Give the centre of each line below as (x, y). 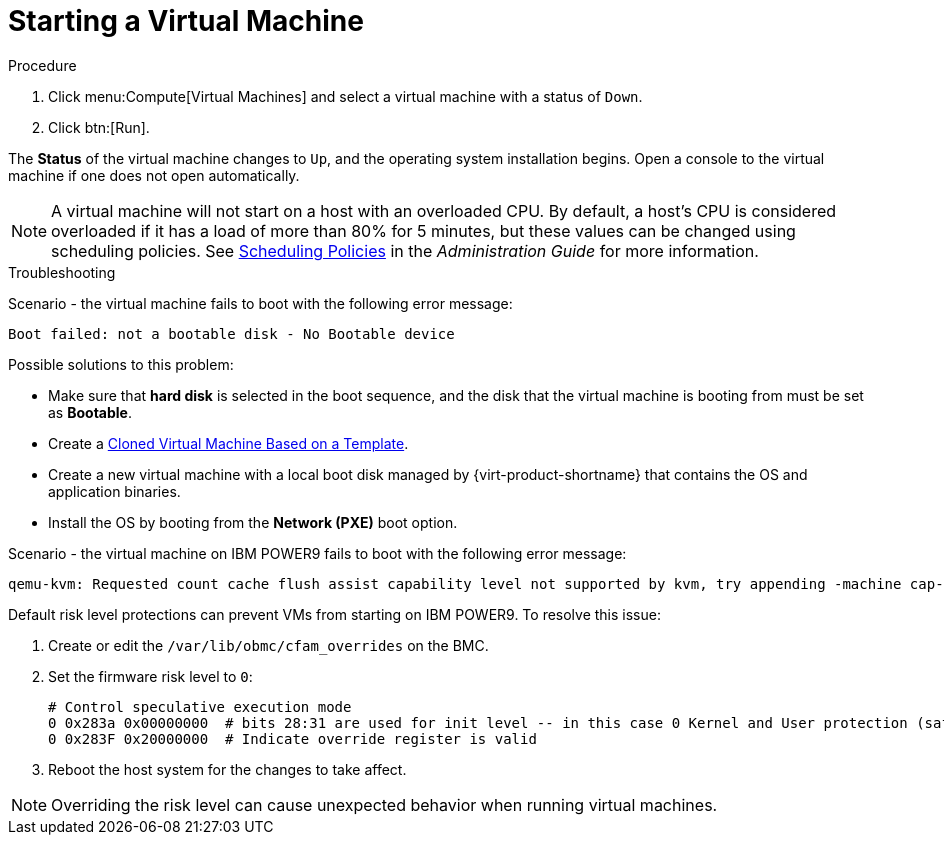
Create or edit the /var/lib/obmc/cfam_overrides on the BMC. (268, 645)
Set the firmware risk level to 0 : (150, 676)
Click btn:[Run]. (99, 127)
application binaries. (114, 491)
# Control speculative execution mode (200, 706)
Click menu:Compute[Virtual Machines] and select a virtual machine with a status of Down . (345, 96)
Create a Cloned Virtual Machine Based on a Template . (228, 443)
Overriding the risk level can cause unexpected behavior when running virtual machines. (384, 804)
